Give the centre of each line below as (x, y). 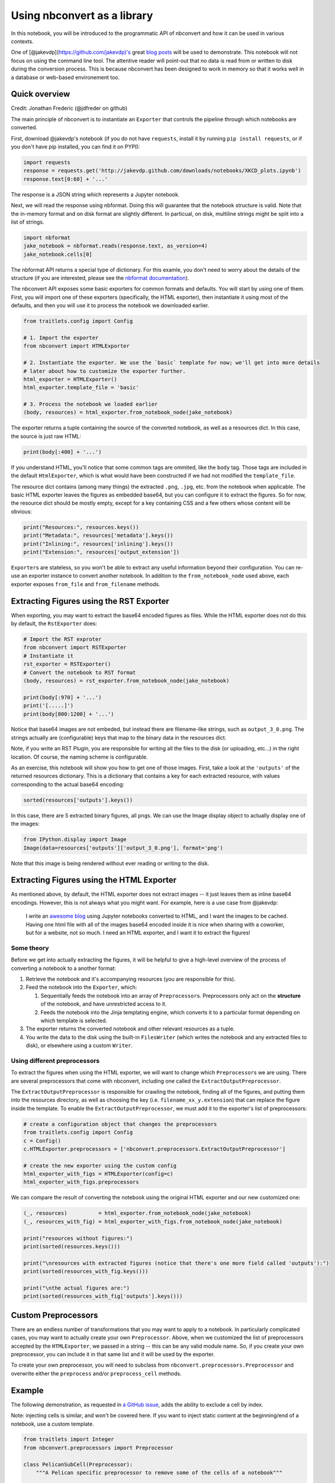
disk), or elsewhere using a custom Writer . (79, 1046)
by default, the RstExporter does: (54, 623)
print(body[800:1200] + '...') (69, 714)
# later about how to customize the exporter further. (104, 371)
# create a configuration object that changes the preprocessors (120, 1124)
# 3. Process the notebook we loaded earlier (91, 404)
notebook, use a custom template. (52, 1424)
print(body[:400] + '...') (62, 452)
